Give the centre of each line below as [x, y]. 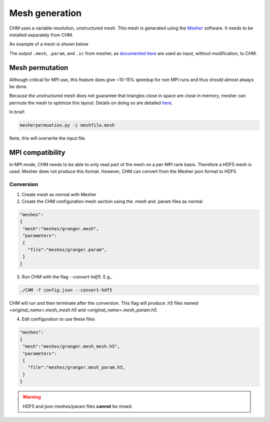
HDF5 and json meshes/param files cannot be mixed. [78, 406]
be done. [18, 87]
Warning [32, 397]
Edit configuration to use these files [58, 319]
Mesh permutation [39, 68]
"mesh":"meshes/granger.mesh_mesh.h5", [71, 346]
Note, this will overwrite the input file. [47, 138]
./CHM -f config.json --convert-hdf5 [66, 290]
